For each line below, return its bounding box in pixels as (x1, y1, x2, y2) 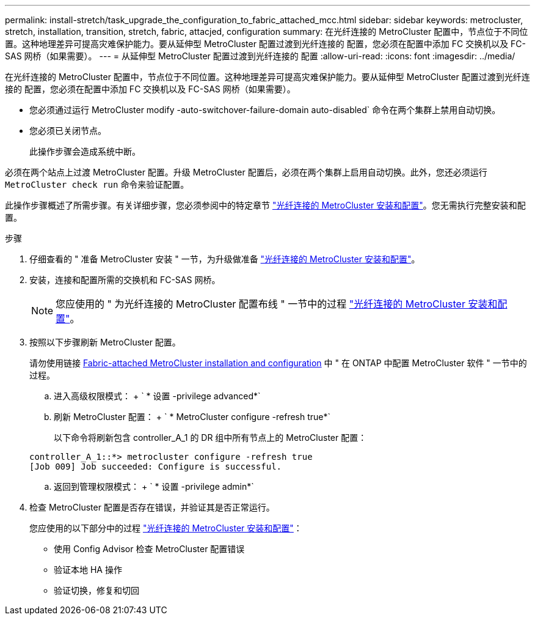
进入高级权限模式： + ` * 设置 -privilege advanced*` (54, 391, 261, 401)
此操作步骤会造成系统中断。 (29, 146, 140, 157)
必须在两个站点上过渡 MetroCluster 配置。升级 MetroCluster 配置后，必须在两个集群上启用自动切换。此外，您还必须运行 (5, 167, 487, 177)
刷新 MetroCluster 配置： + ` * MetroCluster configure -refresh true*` (54, 411, 331, 422)
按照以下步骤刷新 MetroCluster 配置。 (29, 337, 181, 347)
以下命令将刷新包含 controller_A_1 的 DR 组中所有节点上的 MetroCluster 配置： (54, 432, 367, 443)
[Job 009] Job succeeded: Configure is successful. (29, 462, 282, 471)
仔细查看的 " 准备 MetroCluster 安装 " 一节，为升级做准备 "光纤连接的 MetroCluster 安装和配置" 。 (29, 254, 420, 264)
